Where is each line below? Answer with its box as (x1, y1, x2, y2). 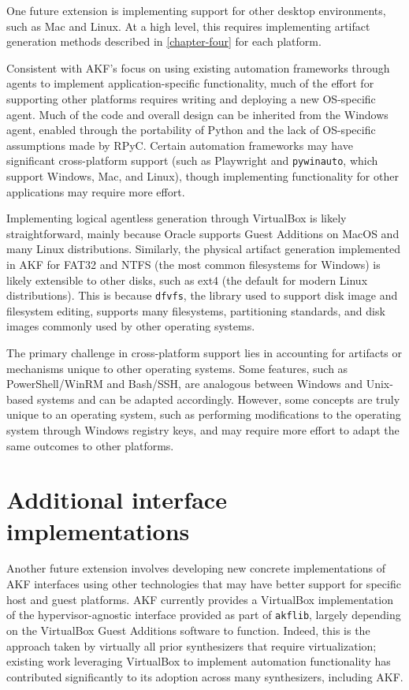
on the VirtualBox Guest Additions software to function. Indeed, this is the (6, 621, 370, 638)
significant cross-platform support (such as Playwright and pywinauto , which (6, 152, 378, 169)
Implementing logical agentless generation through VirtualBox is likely (6, 210, 347, 226)
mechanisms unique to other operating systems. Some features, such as (6, 360, 348, 376)
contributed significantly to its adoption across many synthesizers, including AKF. (6, 668, 403, 684)
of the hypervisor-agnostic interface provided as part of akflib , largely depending (6, 606, 401, 623)
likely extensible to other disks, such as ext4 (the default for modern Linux (6, 271, 368, 288)
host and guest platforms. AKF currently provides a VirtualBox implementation (6, 591, 393, 607)
